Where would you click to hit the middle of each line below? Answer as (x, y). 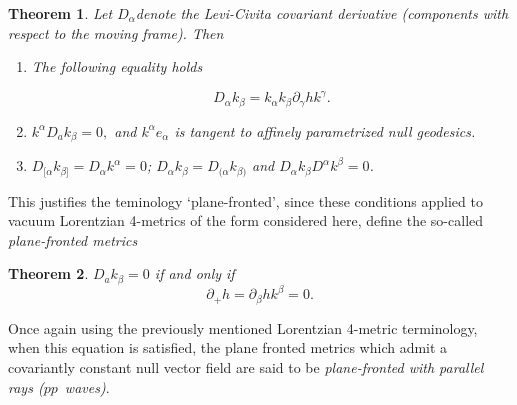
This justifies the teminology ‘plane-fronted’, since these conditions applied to (245, 200)
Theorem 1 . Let (60, 13)
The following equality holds (117, 66)
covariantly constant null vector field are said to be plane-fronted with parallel (246, 367)
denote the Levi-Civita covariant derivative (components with (322, 13)
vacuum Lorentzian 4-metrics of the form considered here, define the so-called (246, 220)
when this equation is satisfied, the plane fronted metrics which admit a (228, 347)
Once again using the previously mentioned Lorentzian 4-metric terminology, (243, 327)
